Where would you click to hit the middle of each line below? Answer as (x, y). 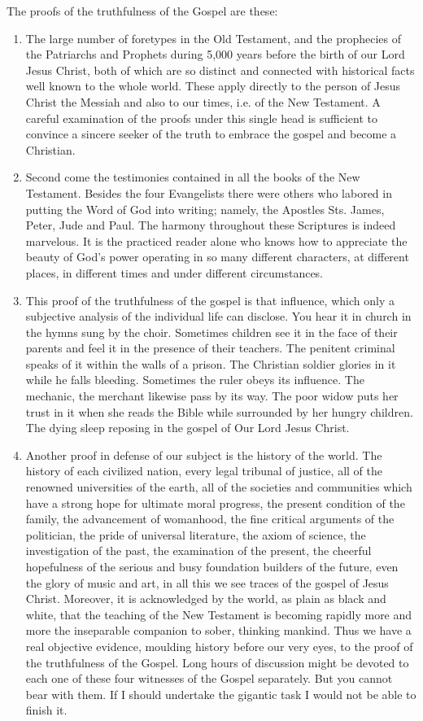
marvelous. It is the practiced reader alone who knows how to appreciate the (216, 240)
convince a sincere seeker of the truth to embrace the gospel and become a (211, 134)
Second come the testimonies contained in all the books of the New (193, 177)
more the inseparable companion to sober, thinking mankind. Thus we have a (218, 630)
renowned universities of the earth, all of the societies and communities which (219, 487)
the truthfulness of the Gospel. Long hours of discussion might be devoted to (217, 662)
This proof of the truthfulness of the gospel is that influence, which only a (210, 300)
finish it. (46, 710)
